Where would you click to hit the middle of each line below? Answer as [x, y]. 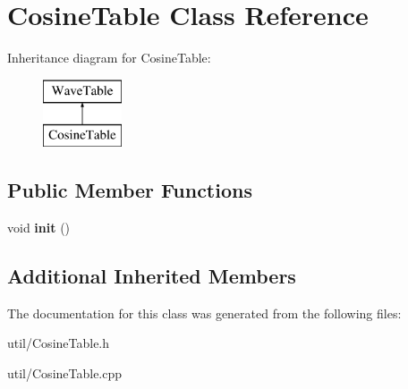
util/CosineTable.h [59, 343]
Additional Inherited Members [152, 276]
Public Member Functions [130, 190]
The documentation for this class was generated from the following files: [204, 313]
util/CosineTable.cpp [65, 373]
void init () [39, 228]
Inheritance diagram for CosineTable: [109, 58]
